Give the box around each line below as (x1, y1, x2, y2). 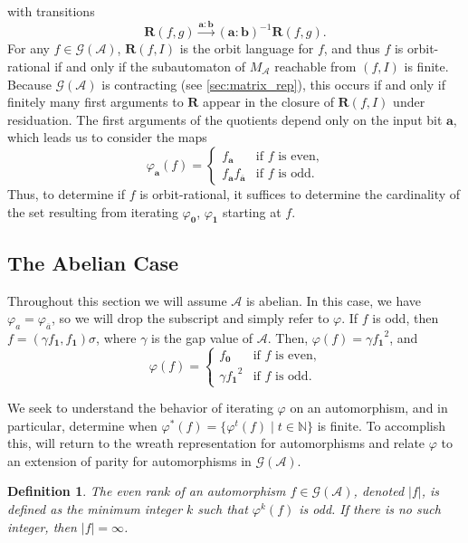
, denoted (353, 481, 405, 500)
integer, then (7, 517, 77, 536)
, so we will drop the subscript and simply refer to (51, 309, 330, 328)
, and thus (323, 39, 380, 58)
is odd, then (372, 309, 439, 328)
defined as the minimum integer (7, 500, 183, 519)
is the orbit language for (179, 39, 314, 58)
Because (7, 74, 52, 93)
